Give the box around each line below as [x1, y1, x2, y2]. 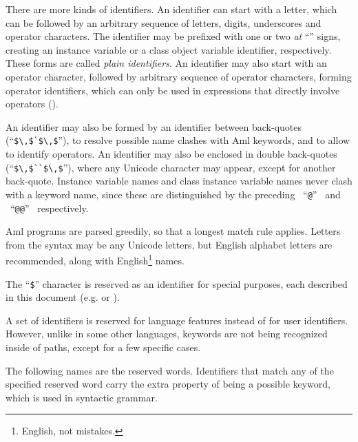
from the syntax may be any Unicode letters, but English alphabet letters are [6, 237, 333, 251]
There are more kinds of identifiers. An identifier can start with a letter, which [6, 2, 337, 16]
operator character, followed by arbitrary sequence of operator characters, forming [6, 69, 352, 83]
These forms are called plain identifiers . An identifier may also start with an [6, 56, 327, 70]
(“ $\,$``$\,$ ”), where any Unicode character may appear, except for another [6, 160, 336, 174]
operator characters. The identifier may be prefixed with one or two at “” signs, [6, 29, 341, 43]
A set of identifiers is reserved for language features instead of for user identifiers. [6, 313, 348, 327]
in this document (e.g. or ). [6, 290, 120, 304]
